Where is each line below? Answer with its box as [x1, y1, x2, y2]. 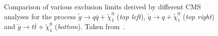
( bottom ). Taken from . [55, 21, 125, 32]
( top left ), [116, 11, 146, 21]
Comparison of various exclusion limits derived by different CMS [4, 1, 201, 11]
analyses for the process [4, 11, 76, 21]
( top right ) [183, 11, 215, 21]
